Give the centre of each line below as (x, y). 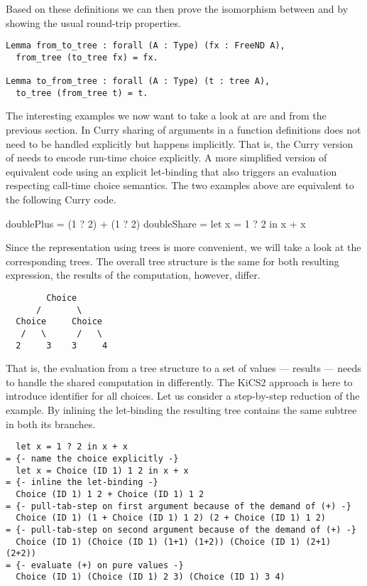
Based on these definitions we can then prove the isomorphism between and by (177, 9)
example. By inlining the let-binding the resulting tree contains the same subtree (181, 410)
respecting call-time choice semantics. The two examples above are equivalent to (180, 185)
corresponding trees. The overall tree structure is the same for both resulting (172, 261)
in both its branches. (51, 423)
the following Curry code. (61, 199)
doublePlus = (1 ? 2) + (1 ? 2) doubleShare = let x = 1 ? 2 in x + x (156, 223)
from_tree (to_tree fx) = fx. (87, 57)
